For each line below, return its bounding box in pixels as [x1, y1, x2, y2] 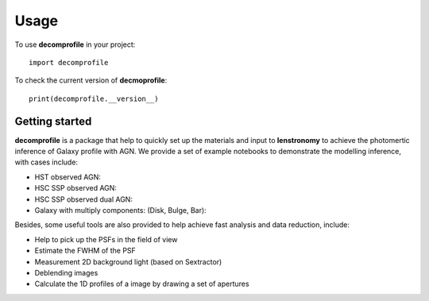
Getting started [14, 114, 92, 128]
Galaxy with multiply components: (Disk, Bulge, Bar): [34, 205, 207, 214]
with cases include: [14, 157, 79, 167]
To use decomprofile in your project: [14, 40, 136, 49]
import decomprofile [29, 58, 109, 67]
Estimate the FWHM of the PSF [34, 246, 137, 256]
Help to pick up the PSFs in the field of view [34, 234, 178, 244]
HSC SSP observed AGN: [34, 183, 117, 193]
